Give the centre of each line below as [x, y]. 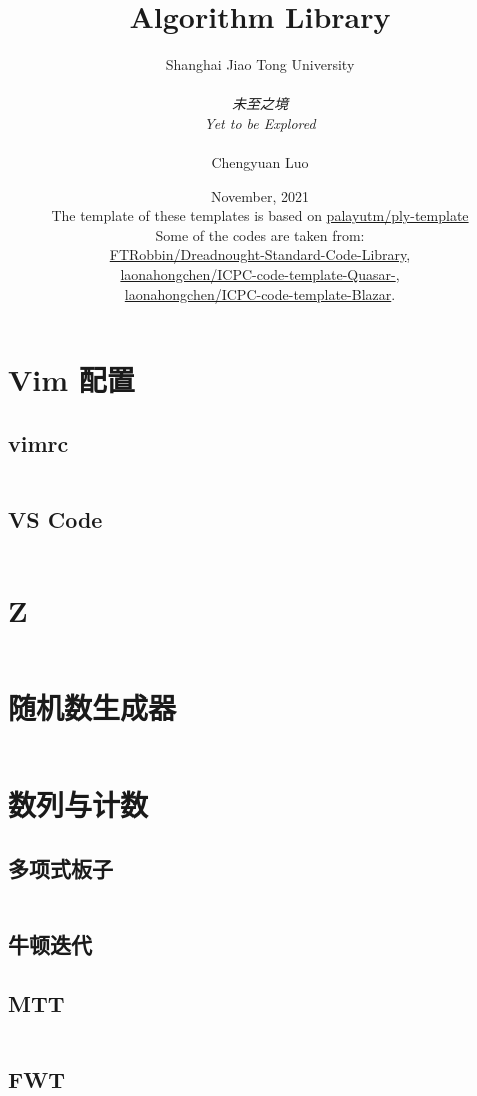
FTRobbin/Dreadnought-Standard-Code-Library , [260, 254]
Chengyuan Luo [260, 162]
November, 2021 [260, 195]
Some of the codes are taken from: [260, 234]
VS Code [55, 519]
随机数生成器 [92, 707]
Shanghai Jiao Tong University [260, 64]
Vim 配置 [71, 379]
